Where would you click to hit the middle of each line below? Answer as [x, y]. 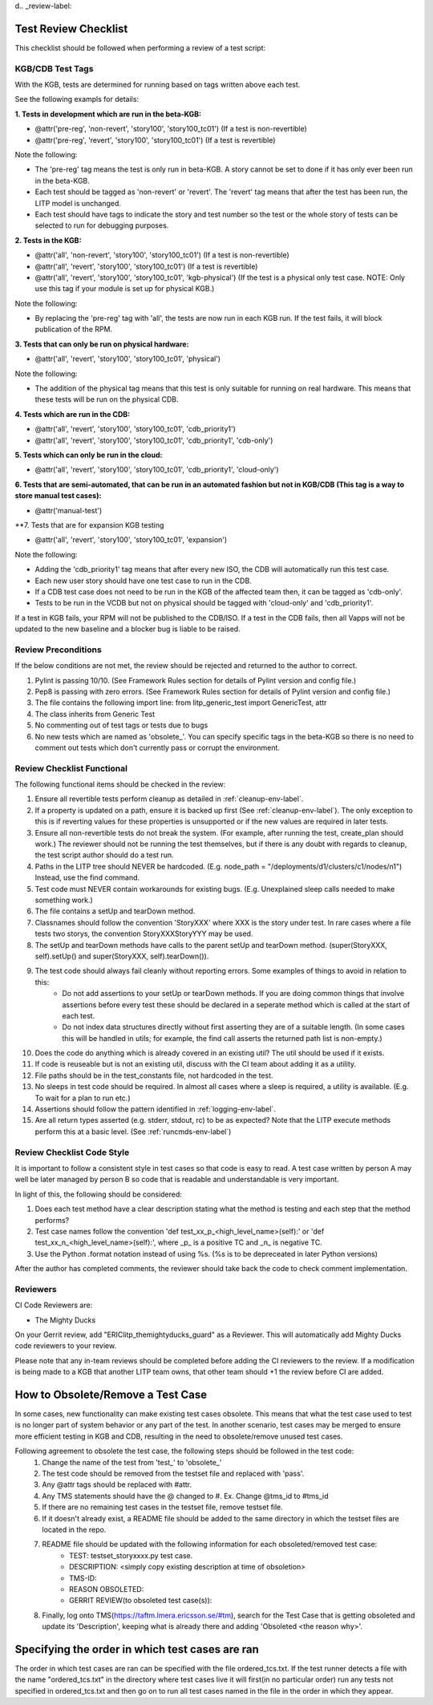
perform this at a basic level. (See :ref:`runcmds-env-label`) [133, 1132]
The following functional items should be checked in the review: [120, 784]
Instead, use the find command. [87, 877]
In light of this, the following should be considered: [98, 1194]
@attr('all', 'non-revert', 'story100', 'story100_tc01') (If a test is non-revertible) [162, 255]
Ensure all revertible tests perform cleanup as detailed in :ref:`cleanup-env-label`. [169, 799]
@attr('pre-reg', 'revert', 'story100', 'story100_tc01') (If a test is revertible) [155, 140]
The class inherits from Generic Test [95, 714]
